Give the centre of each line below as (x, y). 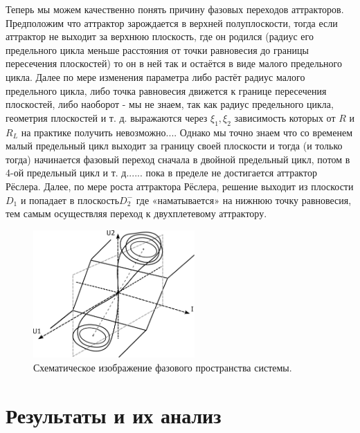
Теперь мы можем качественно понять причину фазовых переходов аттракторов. (175, 9)
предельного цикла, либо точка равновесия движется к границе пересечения (166, 90)
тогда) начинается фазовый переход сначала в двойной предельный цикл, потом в (178, 159)
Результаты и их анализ (114, 415)
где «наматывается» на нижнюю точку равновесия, (244, 200)
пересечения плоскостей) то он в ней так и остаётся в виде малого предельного (174, 63)
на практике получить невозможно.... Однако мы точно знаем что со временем (187, 132)
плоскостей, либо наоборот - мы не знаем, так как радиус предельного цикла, (170, 104)
